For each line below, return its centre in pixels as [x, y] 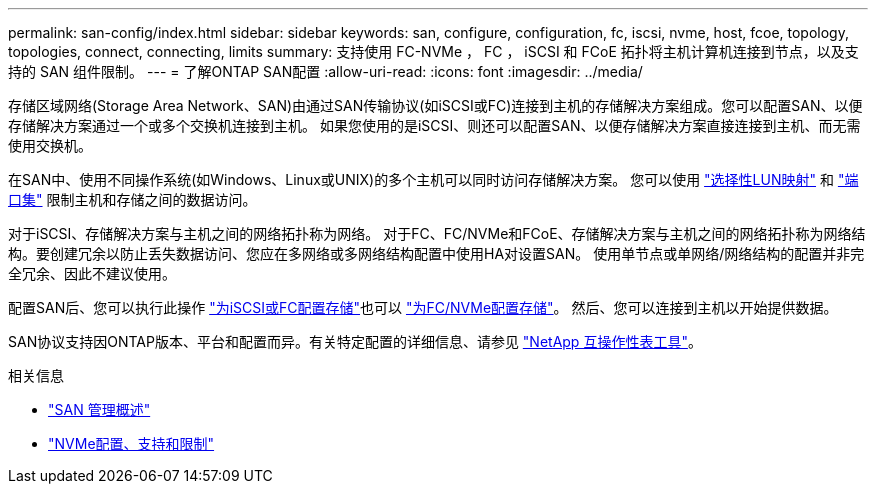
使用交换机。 [50, 145]
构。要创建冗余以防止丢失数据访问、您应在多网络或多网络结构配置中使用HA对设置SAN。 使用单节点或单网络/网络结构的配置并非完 [436, 253]
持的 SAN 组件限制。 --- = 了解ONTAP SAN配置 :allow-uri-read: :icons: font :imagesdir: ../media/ [325, 71]
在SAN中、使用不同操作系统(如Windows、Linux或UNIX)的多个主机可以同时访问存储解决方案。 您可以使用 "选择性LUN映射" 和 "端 [433, 179]
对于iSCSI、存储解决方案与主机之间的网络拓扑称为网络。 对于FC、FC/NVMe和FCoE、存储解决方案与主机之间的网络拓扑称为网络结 [437, 233]
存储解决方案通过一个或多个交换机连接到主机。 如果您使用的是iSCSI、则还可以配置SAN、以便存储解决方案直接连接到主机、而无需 [434, 125]
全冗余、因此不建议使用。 [92, 273]
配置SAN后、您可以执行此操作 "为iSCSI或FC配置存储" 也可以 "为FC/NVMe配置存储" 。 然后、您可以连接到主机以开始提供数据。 [423, 307]
